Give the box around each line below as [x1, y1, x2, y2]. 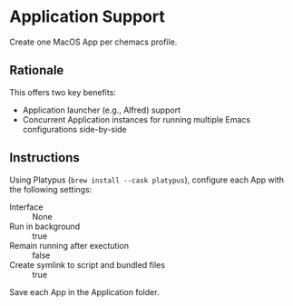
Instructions [9, 150, 80, 165]
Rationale [9, 63, 64, 78]
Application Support [9, 6, 165, 27]
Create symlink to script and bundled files [9, 259, 166, 270]
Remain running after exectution [9, 240, 130, 251]
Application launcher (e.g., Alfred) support [22, 104, 181, 115]
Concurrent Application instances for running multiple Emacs [22, 114, 251, 124]
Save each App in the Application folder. [9, 286, 160, 297]
